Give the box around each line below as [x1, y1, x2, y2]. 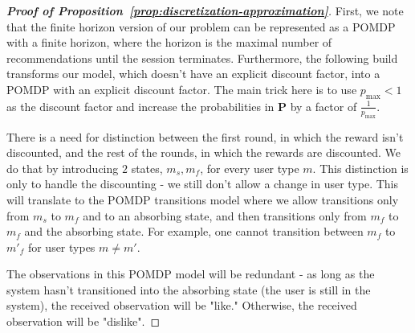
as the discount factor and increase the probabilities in [6, 97, 275, 114]
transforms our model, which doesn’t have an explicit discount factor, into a [6, 65, 380, 82]
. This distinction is [312, 159, 409, 176]
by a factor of [290, 97, 357, 114]
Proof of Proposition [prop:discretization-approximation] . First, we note [6, 2, 404, 18]
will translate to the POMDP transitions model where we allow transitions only [6, 191, 399, 208]
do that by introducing [6, 159, 119, 176]
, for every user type [200, 159, 299, 176]
